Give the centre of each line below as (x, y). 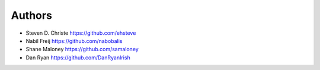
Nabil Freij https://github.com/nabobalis (74, 41)
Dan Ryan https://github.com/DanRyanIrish (78, 57)
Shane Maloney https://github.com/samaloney (82, 49)
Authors (32, 15)
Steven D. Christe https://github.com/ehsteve (81, 33)
